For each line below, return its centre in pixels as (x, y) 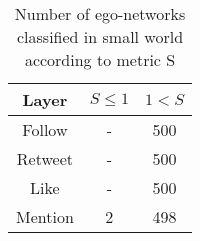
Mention (45, 216)
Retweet (44, 158)
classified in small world (100, 36)
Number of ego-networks (100, 13)
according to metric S (100, 59)
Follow (45, 129)
